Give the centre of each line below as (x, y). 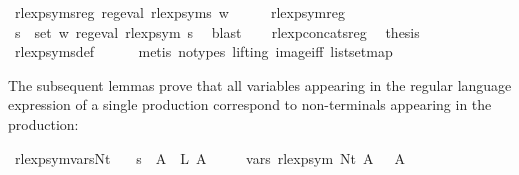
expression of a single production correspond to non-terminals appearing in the (250, 104)
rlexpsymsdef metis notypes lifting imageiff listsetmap (203, 51)
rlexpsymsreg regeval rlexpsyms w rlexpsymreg (179, 12)
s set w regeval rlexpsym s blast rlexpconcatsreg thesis (217, 31)
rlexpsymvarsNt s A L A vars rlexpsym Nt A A (209, 157)
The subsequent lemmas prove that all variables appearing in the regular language (260, 84)
